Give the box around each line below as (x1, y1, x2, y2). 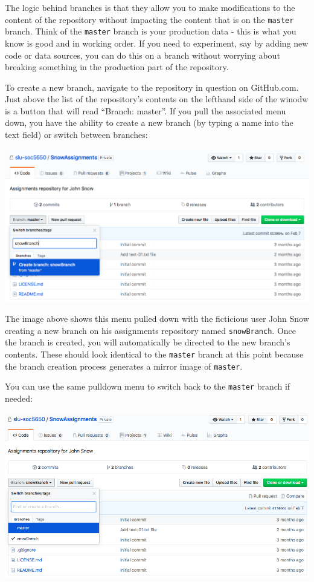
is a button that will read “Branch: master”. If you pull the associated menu (5, 104, 286, 117)
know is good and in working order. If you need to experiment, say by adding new (5, 36, 309, 49)
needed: (5, 391, 33, 404)
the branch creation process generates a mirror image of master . (5, 359, 243, 372)
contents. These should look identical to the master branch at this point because (5, 347, 304, 360)
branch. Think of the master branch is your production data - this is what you (5, 25, 296, 38)
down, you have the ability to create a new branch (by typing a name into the (5, 116, 293, 129)
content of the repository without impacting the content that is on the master (5, 13, 294, 25)
